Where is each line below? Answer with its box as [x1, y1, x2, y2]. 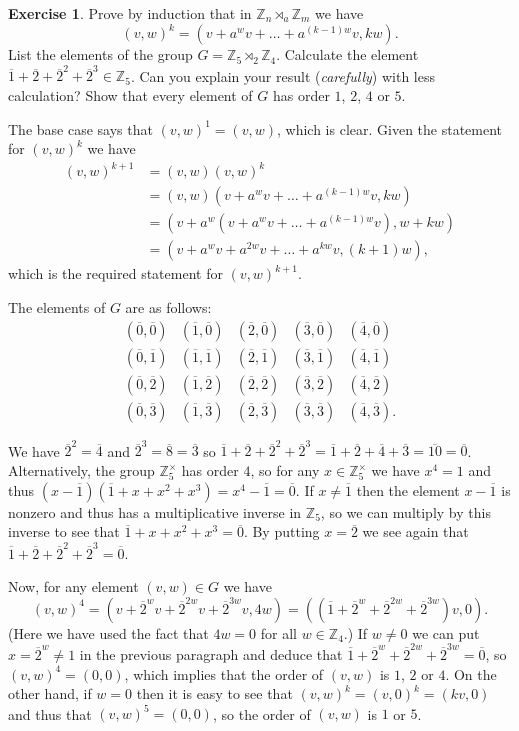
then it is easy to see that [136, 683, 293, 704]
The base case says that [8, 118, 153, 139]
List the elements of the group [8, 44, 193, 65]
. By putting [243, 521, 320, 542]
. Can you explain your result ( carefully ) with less [130, 65, 435, 86]
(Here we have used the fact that [8, 622, 209, 643]
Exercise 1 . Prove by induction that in [8, 3, 252, 23]
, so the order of [212, 703, 311, 724]
